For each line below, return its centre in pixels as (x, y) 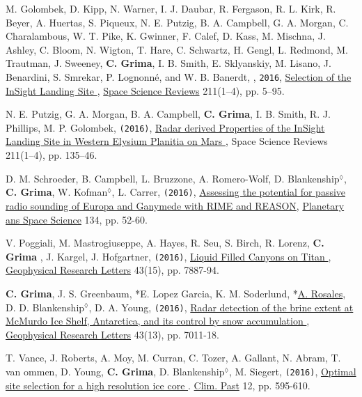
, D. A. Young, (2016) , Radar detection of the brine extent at (221, 307)
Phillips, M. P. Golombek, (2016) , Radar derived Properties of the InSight (165, 127)
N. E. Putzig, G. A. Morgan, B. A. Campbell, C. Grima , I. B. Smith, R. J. (168, 114)
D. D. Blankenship (45, 307)
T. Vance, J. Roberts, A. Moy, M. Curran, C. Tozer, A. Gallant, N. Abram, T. (173, 358)
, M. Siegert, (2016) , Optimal (292, 371)
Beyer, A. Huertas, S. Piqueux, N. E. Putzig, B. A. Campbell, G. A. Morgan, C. (177, 22)
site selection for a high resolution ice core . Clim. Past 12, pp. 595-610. (158, 385)
